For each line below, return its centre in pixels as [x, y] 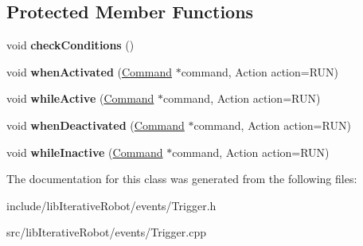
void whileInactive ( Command [85, 152]
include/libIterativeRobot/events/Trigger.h [111, 205]
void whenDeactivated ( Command [96, 125]
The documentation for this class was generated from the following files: [182, 179]
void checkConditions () [70, 45]
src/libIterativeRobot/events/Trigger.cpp [106, 232]
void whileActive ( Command [80, 98]
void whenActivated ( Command [89, 71]
